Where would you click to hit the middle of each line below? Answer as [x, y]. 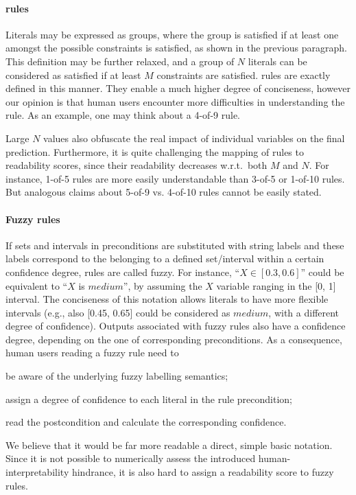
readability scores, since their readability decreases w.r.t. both [137, 165]
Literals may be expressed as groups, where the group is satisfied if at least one [172, 34]
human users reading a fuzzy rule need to [92, 353]
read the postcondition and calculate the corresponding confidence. [146, 422]
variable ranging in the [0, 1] [276, 285]
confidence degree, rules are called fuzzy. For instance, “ [123, 272]
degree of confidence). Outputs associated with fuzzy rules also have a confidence [176, 326]
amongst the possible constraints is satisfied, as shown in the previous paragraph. [177, 48]
